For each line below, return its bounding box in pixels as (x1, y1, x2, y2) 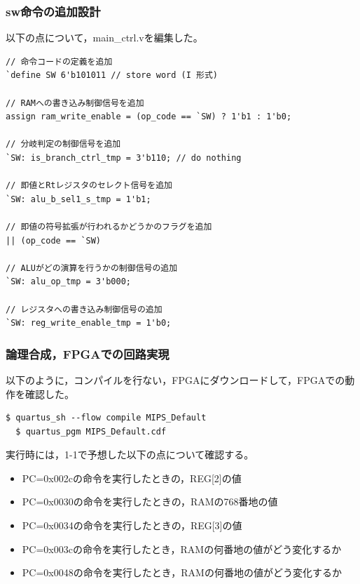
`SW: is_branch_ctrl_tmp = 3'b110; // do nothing (6, 152, 242, 163)
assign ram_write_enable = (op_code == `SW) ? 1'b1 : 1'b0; (6, 112, 292, 122)
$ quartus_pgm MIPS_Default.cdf (15, 426, 167, 437)
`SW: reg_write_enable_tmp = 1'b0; (6, 318, 172, 328)
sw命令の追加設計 (6, 2, 101, 20)
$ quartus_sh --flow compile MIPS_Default (6, 413, 207, 423)
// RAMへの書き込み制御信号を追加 (6, 98, 144, 108)
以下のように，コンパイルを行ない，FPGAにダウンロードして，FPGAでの (6, 372, 345, 387)
